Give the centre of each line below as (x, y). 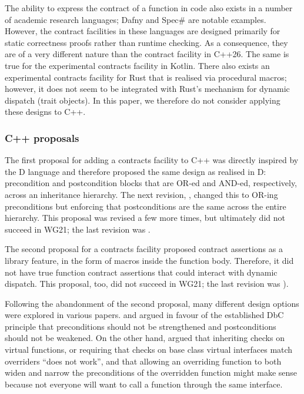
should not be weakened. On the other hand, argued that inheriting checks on (145, 338)
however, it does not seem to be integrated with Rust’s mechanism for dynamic (147, 89)
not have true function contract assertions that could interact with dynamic (141, 272)
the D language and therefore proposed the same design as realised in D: (136, 171)
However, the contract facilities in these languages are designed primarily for (143, 31)
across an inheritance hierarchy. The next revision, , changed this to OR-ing (141, 194)
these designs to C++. (45, 112)
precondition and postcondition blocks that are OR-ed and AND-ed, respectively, (151, 183)
